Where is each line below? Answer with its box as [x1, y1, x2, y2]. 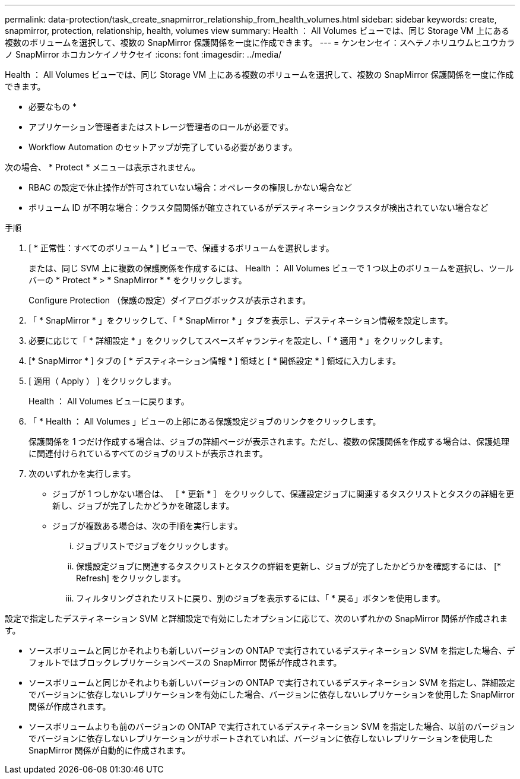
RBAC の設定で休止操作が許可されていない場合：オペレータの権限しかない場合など [28, 182, 353, 192]
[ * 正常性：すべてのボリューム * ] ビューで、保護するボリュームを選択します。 [28, 243, 334, 253]
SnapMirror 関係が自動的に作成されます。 [28, 745, 191, 755]
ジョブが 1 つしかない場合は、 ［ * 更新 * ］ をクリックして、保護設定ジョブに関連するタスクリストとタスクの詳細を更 [52, 489, 515, 499]
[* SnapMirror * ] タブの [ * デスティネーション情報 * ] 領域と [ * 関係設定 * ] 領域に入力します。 [28, 356, 401, 366]
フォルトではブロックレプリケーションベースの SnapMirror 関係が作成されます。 [28, 657, 342, 667]
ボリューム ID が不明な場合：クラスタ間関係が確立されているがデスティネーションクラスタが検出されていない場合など [28, 202, 489, 213]
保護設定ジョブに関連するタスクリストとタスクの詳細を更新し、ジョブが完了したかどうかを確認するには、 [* [76, 561, 502, 571]
